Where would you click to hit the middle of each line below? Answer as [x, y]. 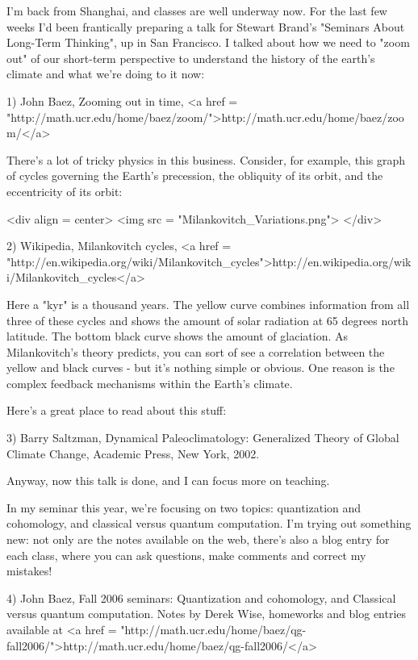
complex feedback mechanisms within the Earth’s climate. [150, 383]
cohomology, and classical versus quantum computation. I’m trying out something [209, 523]
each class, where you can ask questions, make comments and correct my [186, 555]
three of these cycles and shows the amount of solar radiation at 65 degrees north [208, 320]
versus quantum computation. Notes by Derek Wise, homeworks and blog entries [207, 614]
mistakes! [29, 571]
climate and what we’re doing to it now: [106, 74]
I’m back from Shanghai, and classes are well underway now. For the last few [197, 10]
